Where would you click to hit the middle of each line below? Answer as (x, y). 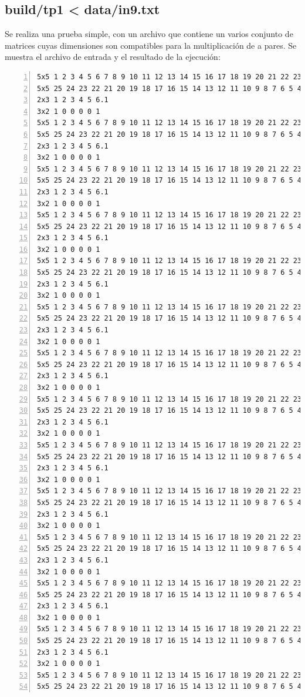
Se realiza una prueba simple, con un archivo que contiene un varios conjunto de (149, 34)
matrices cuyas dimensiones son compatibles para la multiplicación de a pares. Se (151, 45)
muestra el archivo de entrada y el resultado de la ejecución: (113, 57)
